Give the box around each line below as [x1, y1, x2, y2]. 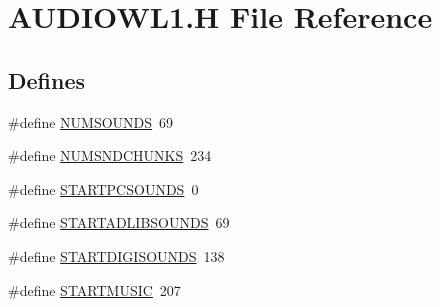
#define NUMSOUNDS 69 [8, 111, 174, 132]
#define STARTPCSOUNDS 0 [8, 178, 199, 199]
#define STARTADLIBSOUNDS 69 [8, 212, 230, 233]
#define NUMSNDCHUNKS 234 [8, 145, 212, 166]
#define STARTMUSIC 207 [8, 279, 181, 300]
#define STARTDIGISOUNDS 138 [8, 245, 225, 266]
